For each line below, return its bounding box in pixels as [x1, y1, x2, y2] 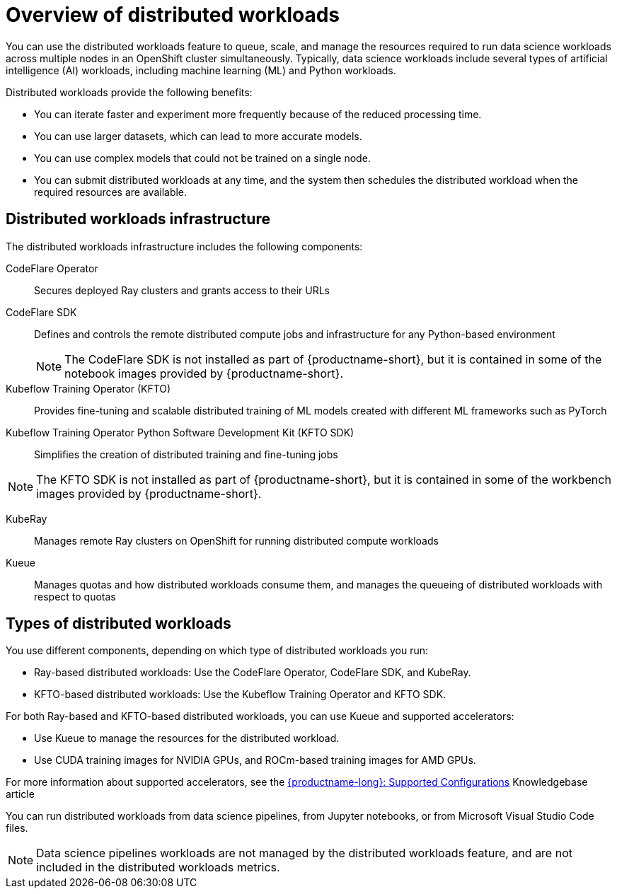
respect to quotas [34, 590, 116, 603]
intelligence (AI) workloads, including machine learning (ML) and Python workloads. [6, 64, 396, 76]
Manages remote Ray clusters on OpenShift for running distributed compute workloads [34, 534, 439, 547]
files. [6, 822, 28, 835]
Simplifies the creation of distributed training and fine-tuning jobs [34, 448, 338, 460]
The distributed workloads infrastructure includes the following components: [6, 240, 363, 252]
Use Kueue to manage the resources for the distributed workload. [34, 732, 340, 745]
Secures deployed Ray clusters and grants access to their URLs [34, 284, 330, 296]
